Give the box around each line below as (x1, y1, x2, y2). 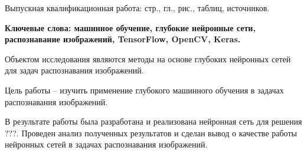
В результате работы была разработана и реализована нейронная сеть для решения (5, 115, 302, 128)
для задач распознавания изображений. (5, 64, 144, 76)
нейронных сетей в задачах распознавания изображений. (5, 138, 208, 150)
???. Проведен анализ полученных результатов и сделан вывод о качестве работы (5, 126, 297, 139)
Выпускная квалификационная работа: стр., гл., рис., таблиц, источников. (5, 2, 270, 14)
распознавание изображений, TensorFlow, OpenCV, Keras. (5, 33, 241, 45)
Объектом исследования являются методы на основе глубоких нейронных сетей (5, 52, 291, 65)
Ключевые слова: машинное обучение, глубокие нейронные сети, (5, 21, 256, 34)
